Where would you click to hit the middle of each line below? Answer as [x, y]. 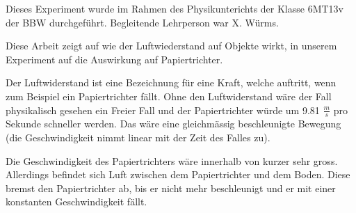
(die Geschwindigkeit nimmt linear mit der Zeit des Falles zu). [138, 137]
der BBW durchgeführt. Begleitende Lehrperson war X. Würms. [142, 22]
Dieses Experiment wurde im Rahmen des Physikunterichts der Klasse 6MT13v [175, 8]
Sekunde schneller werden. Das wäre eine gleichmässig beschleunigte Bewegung [173, 124]
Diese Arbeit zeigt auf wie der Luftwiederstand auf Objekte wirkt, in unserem [171, 46]
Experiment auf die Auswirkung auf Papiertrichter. [114, 59]
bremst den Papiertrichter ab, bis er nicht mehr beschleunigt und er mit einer [171, 188]
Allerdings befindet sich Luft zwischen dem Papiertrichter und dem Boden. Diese [178, 174]
